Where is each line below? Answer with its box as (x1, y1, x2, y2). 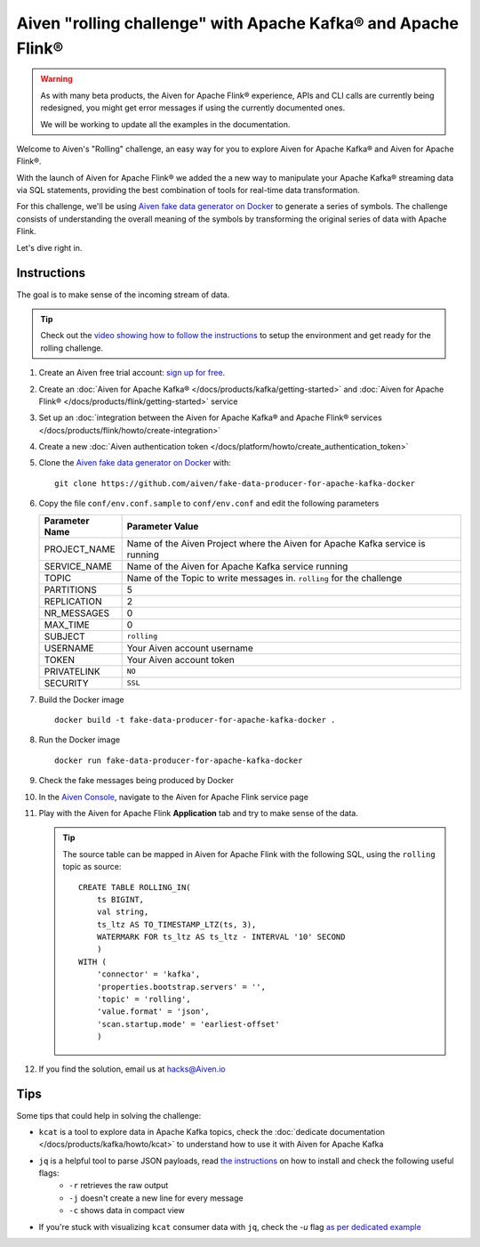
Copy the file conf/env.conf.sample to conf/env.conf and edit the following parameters (38, 498, 380, 509)
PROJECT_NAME (44, 543, 116, 555)
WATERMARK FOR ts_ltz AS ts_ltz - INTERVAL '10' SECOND (96, 932, 346, 943)
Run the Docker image (38, 734, 120, 745)
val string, (96, 907, 149, 917)
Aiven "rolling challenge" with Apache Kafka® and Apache (16, 13, 460, 33)
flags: (38, 1168, 60, 1178)
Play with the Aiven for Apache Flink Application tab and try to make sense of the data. (38, 807, 359, 818)
